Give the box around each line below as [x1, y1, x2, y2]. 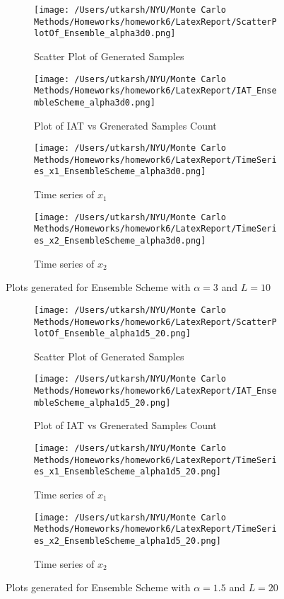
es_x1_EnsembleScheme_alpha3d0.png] [34, 166, 206, 177]
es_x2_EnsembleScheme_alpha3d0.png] [34, 236, 206, 246]
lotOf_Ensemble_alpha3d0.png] [34, 28, 176, 39]
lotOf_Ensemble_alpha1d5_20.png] [34, 329, 191, 339]
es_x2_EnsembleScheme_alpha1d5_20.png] [34, 535, 221, 546]
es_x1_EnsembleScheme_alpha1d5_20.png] [34, 467, 221, 477]
